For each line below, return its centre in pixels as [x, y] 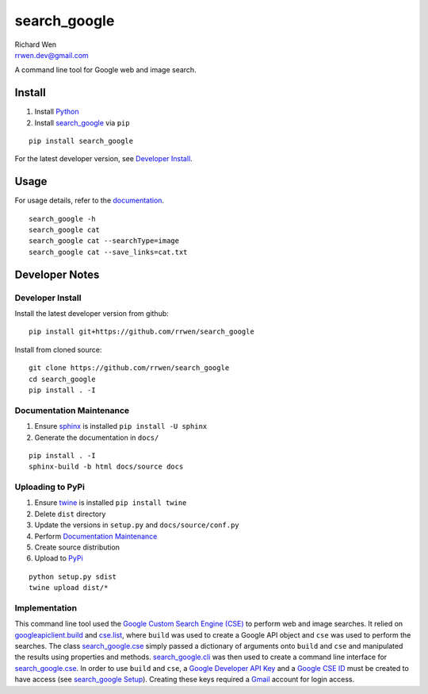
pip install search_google [81, 141]
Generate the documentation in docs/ [97, 438]
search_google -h [62, 219]
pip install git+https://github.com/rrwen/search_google [142, 332]
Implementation [46, 607]
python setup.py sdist [73, 576]
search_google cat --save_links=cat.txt [108, 252]
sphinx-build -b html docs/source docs [106, 467]
